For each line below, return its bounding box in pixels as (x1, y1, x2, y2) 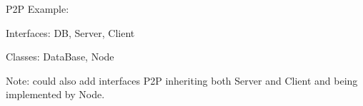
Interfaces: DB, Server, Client (6, 25, 135, 40)
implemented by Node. (6, 87, 105, 102)
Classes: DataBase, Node (6, 49, 114, 64)
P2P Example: (6, 1, 69, 16)
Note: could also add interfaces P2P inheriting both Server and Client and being (6, 73, 358, 88)
